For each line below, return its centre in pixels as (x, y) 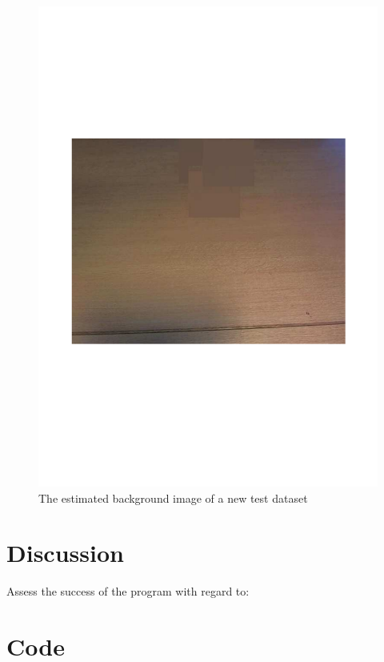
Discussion (65, 553)
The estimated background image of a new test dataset (173, 498)
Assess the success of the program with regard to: (128, 591)
